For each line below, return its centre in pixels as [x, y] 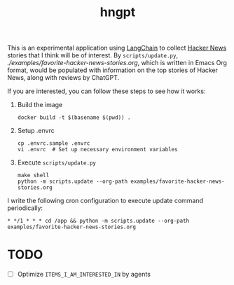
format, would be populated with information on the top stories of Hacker [113, 70]
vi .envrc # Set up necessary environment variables [97, 150]
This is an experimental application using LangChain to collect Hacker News [117, 48]
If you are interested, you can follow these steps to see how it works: [106, 91]
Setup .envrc [36, 131]
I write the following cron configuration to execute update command [105, 201]
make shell [33, 176]
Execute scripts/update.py [57, 162]
